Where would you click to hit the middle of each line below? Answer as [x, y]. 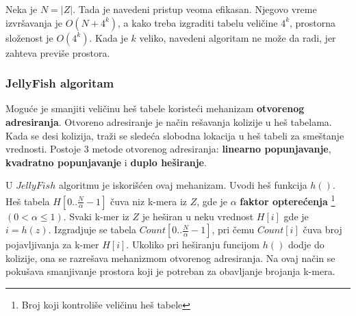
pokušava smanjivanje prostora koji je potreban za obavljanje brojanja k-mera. [170, 271]
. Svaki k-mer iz [96, 216]
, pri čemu [233, 229]
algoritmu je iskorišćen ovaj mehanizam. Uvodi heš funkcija [183, 185]
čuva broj [322, 229]
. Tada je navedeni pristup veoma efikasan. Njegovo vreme [195, 9]
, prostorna [313, 22]
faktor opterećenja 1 [288, 200]
